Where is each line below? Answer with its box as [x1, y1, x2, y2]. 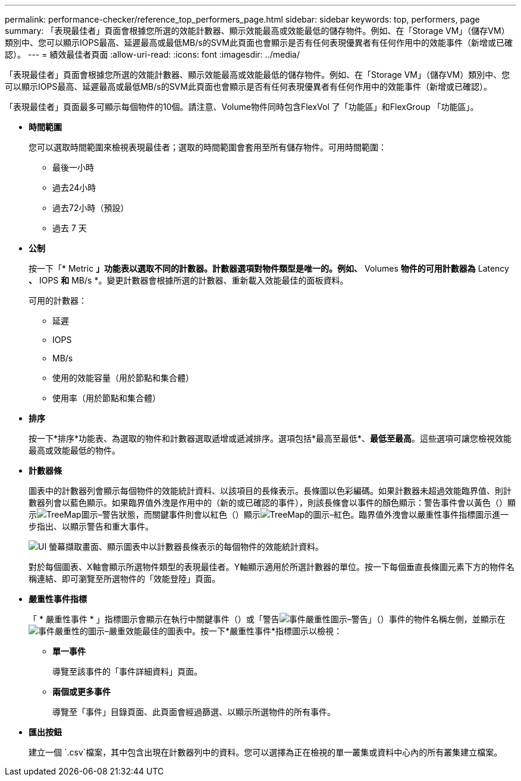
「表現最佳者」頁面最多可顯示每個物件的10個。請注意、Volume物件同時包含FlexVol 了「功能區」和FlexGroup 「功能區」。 [5, 102, 479, 112]
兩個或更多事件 [52, 686, 111, 697]
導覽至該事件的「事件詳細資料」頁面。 [52, 666, 202, 676]
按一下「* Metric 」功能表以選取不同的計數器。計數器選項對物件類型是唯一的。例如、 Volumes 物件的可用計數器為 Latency [29, 263, 509, 273]
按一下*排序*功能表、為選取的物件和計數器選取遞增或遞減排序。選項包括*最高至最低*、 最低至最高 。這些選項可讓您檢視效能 [29, 433, 512, 443]
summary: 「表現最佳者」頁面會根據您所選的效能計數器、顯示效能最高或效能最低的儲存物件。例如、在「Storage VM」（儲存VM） [5, 26, 510, 36]
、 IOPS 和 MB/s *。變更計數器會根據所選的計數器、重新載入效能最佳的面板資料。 [29, 275, 349, 285]
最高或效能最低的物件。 [29, 445, 120, 455]
